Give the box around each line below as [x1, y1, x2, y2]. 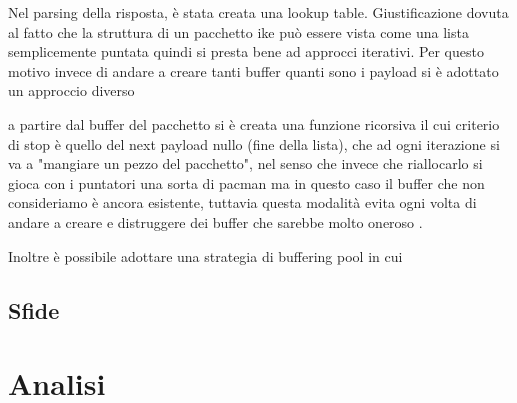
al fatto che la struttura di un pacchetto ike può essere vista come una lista [8, 21, 469, 42]
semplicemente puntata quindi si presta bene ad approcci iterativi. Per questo [8, 41, 484, 62]
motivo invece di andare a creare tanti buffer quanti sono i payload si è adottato [8, 60, 499, 81]
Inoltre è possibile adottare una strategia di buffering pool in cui [8, 245, 403, 266]
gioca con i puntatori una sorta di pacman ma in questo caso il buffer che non [8, 172, 485, 193]
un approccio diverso [8, 80, 135, 101]
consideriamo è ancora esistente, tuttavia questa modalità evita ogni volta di [8, 192, 477, 213]
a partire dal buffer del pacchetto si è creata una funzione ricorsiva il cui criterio [8, 113, 500, 134]
